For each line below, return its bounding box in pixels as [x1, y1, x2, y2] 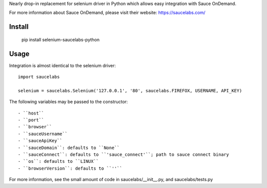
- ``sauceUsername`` [18, 131, 68, 137]
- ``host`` [18, 110, 44, 116]
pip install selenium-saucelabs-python [21, 37, 100, 42]
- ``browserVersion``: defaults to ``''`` [18, 165, 123, 171]
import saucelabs [18, 74, 60, 80]
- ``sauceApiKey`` [18, 138, 63, 144]
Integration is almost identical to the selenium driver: [9, 62, 116, 69]
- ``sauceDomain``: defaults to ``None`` [18, 145, 120, 150]
